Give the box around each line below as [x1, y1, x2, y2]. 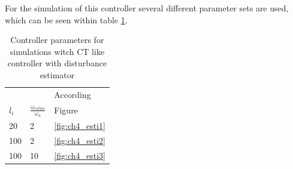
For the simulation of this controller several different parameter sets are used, [5, 2, 289, 14]
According [54, 88, 91, 100]
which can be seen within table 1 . [5, 13, 128, 26]
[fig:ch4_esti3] [54, 149, 105, 161]
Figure [54, 103, 78, 116]
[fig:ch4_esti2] [54, 134, 105, 146]
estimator [40, 68, 75, 81]
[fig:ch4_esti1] [54, 119, 105, 132]
